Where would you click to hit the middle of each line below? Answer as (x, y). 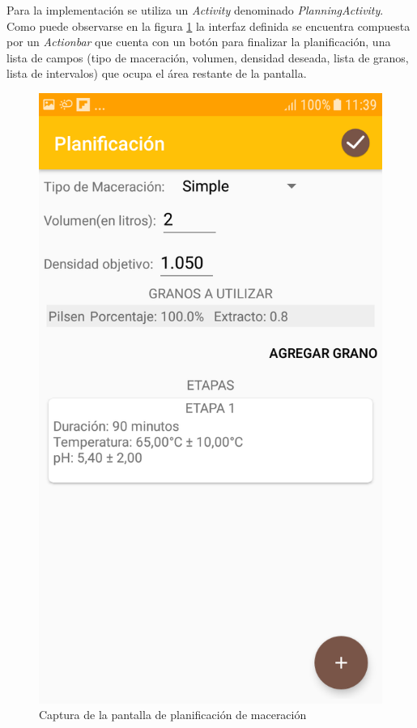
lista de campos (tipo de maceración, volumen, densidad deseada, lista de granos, (208, 57)
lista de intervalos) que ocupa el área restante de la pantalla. (157, 73)
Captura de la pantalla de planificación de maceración (173, 715)
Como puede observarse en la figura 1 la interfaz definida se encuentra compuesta (208, 26)
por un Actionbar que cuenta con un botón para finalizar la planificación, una (199, 42)
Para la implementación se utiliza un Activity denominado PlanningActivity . (195, 10)
